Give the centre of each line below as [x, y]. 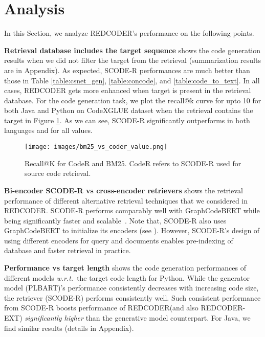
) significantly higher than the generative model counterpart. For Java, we [135, 318]
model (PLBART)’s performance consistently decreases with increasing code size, [131, 288]
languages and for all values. [48, 130]
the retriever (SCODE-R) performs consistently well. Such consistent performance [132, 297]
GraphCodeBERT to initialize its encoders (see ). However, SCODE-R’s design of [132, 230]
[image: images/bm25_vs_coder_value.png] [96, 147]
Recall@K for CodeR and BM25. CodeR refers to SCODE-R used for [133, 163]
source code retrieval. [58, 173]
